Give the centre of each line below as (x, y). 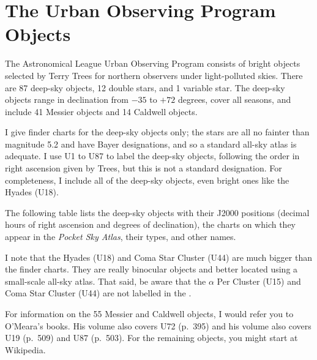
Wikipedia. (25, 349)
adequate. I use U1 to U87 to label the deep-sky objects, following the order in (152, 156)
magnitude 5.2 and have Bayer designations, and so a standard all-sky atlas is (151, 144)
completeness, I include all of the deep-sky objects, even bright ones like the (147, 180)
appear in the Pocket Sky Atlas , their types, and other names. (121, 237)
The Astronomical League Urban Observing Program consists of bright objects (153, 63)
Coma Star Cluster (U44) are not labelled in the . (98, 293)
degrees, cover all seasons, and (234, 99)
